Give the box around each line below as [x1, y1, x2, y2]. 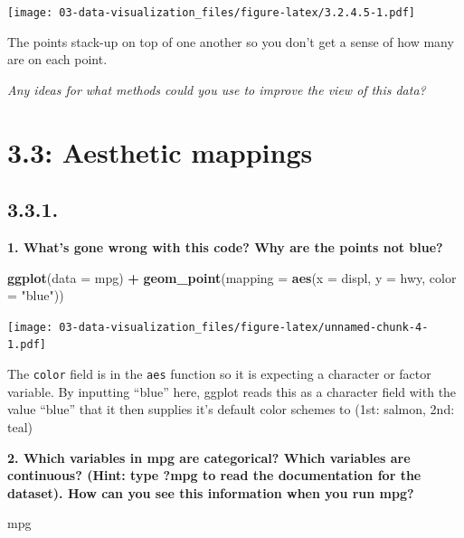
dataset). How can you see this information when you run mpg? [7, 483, 414, 502]
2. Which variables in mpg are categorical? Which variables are [7, 448, 411, 467]
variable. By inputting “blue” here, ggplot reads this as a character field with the [7, 382, 457, 401]
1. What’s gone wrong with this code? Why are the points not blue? [7, 238, 443, 257]
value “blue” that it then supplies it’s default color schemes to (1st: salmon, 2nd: [7, 400, 455, 419]
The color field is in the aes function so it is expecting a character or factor [7, 364, 431, 383]
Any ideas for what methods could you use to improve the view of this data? [7, 80, 426, 99]
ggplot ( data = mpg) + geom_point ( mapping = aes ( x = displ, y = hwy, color [7, 268, 457, 287]
